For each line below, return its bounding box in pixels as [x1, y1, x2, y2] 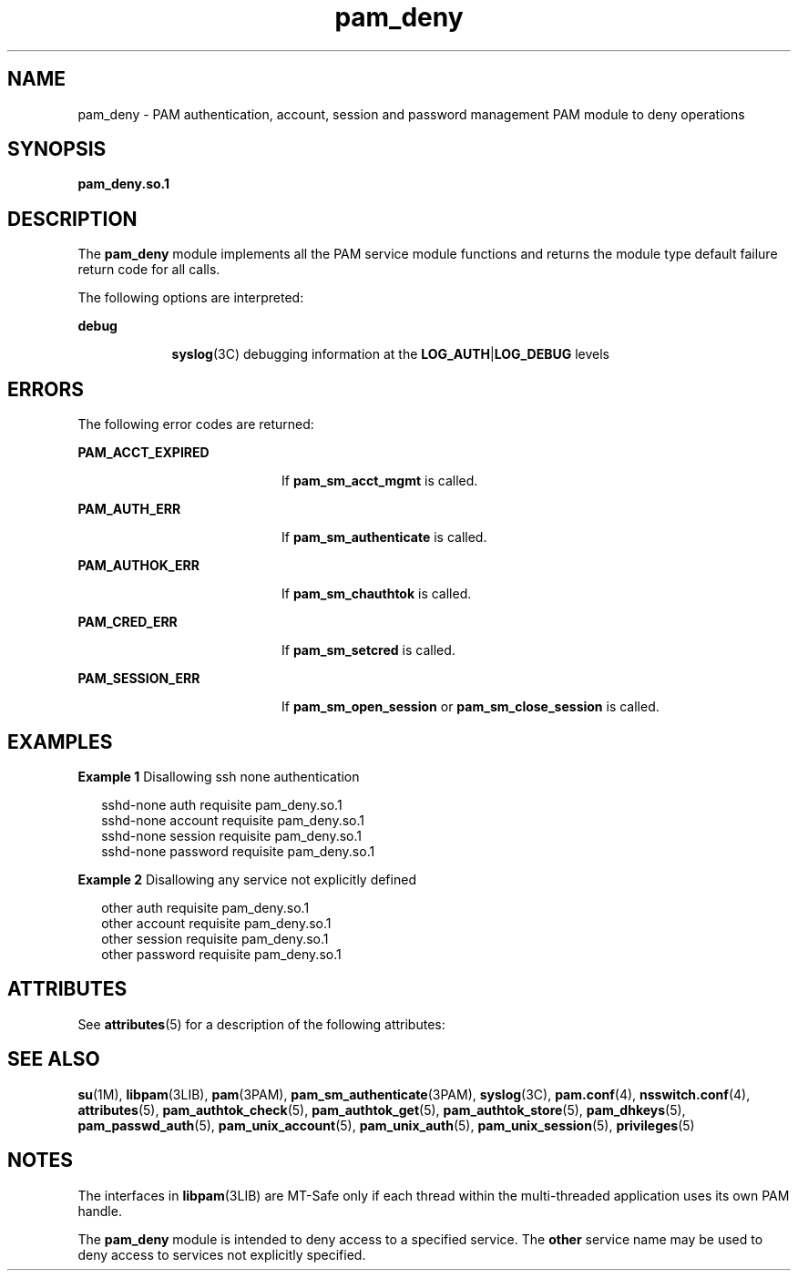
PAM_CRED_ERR [77, 614, 178, 630]
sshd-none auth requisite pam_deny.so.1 [101, 796, 343, 813]
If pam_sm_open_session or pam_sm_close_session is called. [281, 699, 660, 715]
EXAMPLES [7, 730, 113, 753]
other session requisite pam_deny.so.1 [101, 930, 329, 946]
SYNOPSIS [7, 138, 107, 161]
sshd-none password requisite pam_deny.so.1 [101, 843, 375, 859]
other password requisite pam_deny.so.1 [101, 946, 342, 962]
